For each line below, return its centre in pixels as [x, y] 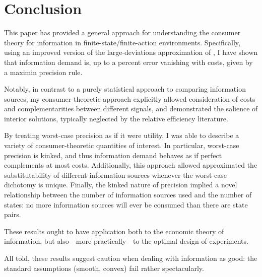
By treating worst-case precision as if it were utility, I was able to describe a [122, 135]
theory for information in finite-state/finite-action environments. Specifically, [122, 42]
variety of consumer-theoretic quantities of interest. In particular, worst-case [122, 145]
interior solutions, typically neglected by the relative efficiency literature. [116, 118]
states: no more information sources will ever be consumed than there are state [126, 204]
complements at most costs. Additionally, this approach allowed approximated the [131, 165]
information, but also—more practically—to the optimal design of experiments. [126, 241]
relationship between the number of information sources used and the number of [128, 195]
